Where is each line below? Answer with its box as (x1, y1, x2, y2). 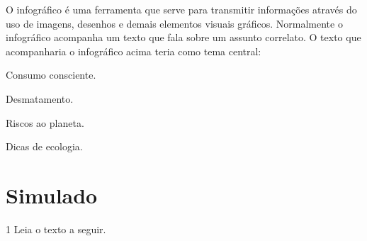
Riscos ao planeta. (6, 115, 84, 130)
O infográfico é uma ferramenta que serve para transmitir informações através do (6, 2, 357, 16)
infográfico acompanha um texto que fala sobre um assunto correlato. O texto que (6, 30, 361, 45)
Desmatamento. (6, 91, 74, 106)
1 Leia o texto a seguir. (6, 221, 106, 236)
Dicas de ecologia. (6, 139, 83, 154)
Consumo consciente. (6, 67, 96, 82)
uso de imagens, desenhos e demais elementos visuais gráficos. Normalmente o (6, 16, 343, 30)
